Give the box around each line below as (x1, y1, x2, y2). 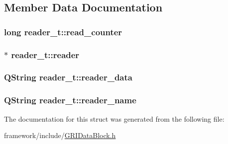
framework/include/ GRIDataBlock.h (4, 130, 116, 141)
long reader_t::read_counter (4, 25, 122, 38)
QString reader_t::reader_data (4, 71, 132, 83)
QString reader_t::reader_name (4, 94, 136, 106)
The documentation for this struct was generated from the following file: (4, 113, 225, 124)
